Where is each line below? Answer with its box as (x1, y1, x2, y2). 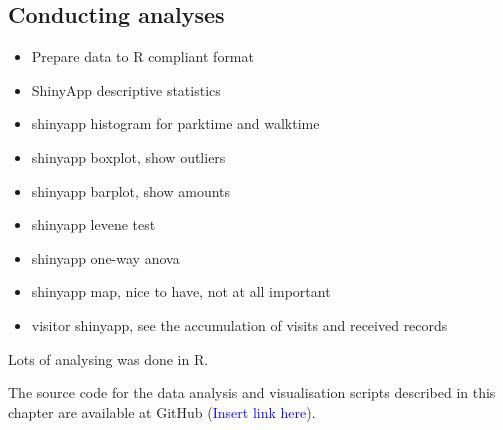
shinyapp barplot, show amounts (31, 180, 231, 201)
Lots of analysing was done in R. (8, 348, 209, 369)
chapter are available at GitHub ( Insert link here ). (8, 401, 316, 422)
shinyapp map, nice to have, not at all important (31, 281, 331, 302)
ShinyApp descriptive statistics (31, 79, 221, 100)
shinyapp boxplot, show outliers (31, 146, 226, 167)
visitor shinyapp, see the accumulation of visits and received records (31, 314, 448, 335)
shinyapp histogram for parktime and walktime (31, 113, 320, 134)
